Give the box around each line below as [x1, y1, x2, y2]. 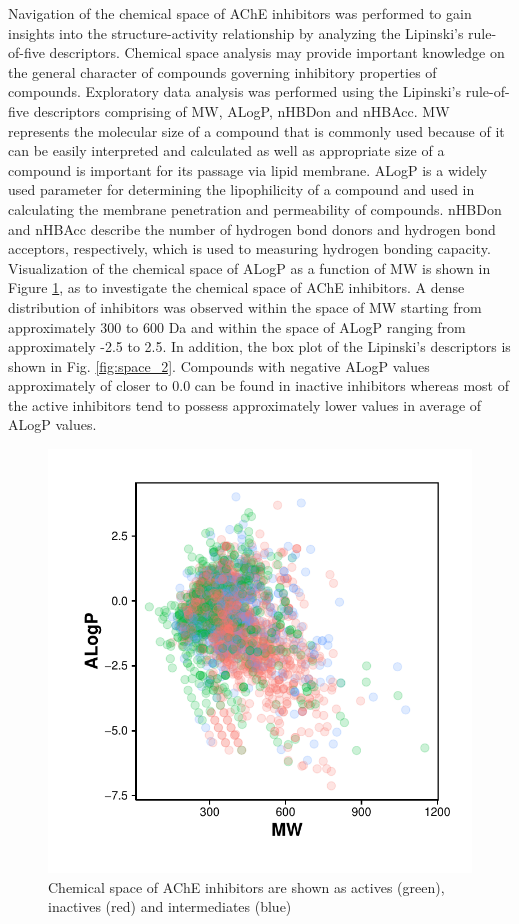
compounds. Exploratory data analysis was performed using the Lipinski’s [8, 81, 462, 102]
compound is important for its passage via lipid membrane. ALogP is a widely [8, 159, 488, 180]
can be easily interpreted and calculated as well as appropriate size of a [8, 140, 445, 161]
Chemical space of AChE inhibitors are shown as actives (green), [48, 876, 445, 897]
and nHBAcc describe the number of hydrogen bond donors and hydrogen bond [8, 218, 496, 239]
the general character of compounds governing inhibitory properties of [8, 61, 437, 82]
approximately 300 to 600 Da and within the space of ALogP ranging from [8, 316, 466, 337]
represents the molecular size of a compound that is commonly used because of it [8, 120, 505, 141]
